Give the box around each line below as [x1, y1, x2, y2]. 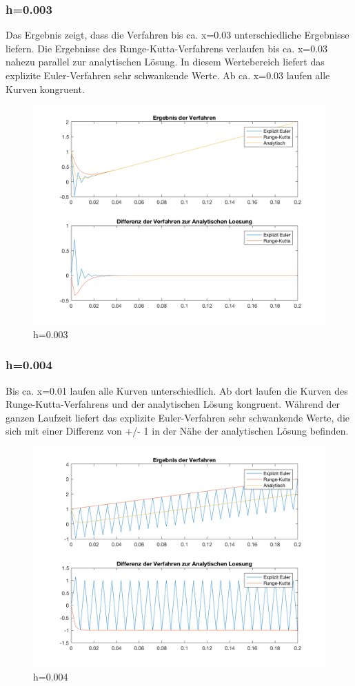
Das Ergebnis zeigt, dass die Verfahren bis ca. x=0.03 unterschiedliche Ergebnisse [6, 28, 349, 42]
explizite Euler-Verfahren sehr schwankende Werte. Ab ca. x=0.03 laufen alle [6, 68, 330, 82]
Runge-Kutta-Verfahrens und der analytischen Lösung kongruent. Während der [6, 397, 341, 411]
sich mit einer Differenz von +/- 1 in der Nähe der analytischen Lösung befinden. [6, 424, 349, 438]
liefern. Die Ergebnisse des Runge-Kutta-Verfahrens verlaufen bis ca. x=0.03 [6, 41, 328, 55]
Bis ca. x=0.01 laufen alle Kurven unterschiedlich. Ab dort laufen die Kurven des [6, 383, 348, 397]
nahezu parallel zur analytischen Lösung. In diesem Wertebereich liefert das [6, 54, 325, 69]
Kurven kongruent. [6, 81, 85, 96]
